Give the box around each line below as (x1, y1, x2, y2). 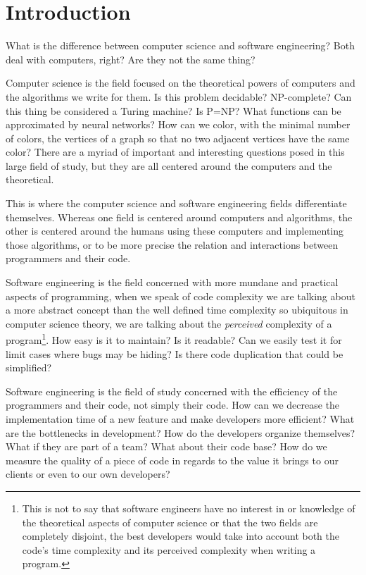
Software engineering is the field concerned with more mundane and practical (6, 275, 339, 290)
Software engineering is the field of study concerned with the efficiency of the (6, 383, 338, 398)
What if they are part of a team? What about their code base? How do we (6, 439, 327, 454)
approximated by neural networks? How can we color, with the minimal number (6, 117, 351, 132)
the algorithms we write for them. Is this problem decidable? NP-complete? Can (6, 89, 352, 104)
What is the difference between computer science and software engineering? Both (6, 38, 355, 53)
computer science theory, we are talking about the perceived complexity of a (6, 316, 332, 330)
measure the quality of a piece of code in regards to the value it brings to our (6, 452, 339, 467)
